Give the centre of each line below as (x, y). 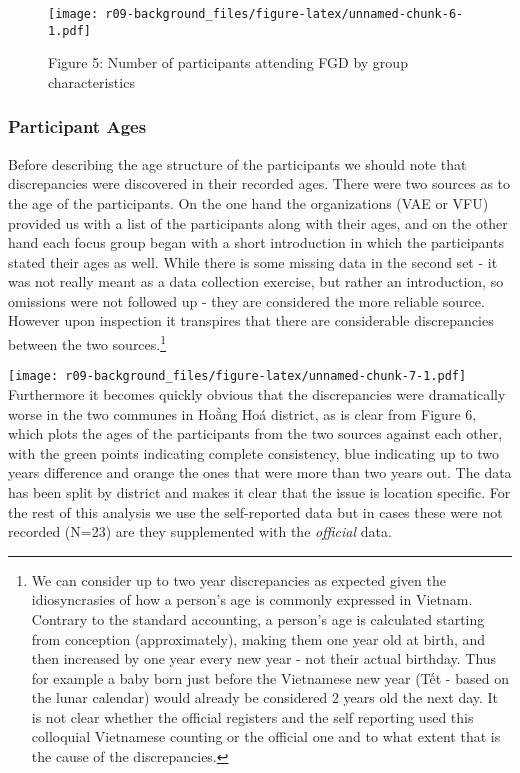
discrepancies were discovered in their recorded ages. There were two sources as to (259, 183)
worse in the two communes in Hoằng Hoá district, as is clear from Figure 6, (242, 413)
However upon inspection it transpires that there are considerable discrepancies (251, 320)
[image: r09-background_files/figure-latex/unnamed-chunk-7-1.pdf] (237, 376)
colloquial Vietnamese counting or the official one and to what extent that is (266, 736)
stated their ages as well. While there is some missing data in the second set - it (253, 261)
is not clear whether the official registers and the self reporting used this (252, 716)
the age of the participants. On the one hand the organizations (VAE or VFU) (248, 202)
